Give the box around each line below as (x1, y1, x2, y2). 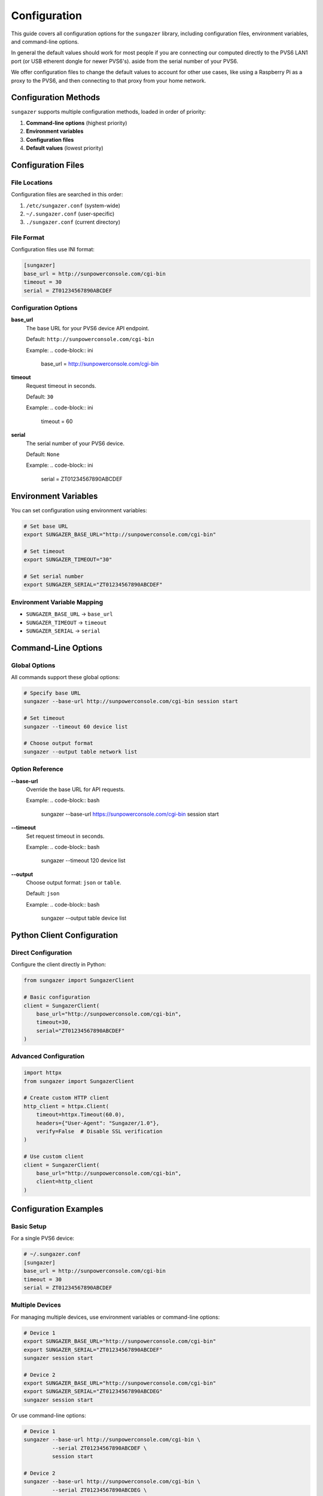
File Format (11, 233, 45, 242)
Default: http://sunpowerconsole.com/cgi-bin (26, 336, 155, 343)
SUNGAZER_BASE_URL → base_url (26, 610, 113, 618)
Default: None (26, 451, 60, 458)
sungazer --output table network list (23, 748, 138, 755)
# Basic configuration (23, 994, 90, 1001)
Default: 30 (26, 393, 54, 400)
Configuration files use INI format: (11, 246, 95, 253)
